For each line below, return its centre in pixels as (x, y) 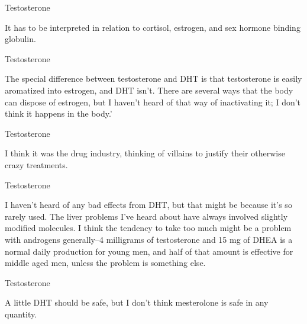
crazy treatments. (36, 164)
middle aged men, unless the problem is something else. (105, 263)
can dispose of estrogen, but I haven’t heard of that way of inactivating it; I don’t (153, 102)
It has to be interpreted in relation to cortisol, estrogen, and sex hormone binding (153, 27)
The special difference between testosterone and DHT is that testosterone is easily (153, 78)
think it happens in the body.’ (59, 113)
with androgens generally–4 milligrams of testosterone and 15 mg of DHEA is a (149, 239)
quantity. (21, 314)
